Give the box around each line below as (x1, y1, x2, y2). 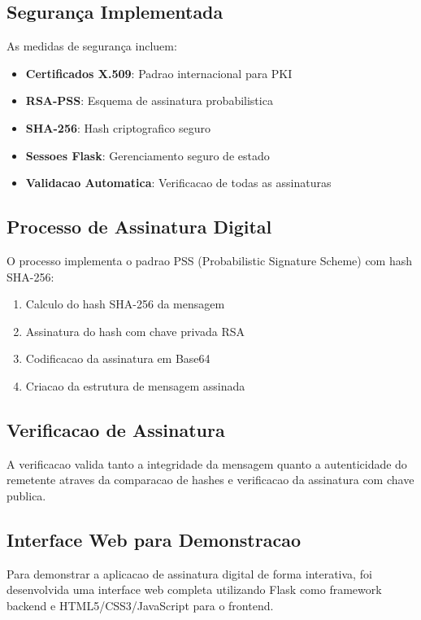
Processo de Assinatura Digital (7, 214, 272, 239)
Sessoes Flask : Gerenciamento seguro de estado (25, 146, 270, 164)
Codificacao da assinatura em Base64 (25, 350, 210, 367)
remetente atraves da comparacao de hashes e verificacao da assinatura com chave (7, 471, 414, 488)
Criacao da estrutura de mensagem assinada (25, 377, 245, 394)
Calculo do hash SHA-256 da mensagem (25, 295, 225, 312)
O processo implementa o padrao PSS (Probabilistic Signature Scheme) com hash (7, 251, 413, 269)
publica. (7, 487, 46, 504)
